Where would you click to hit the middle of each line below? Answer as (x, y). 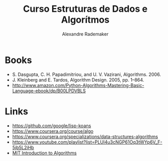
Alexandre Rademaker (85, 34)
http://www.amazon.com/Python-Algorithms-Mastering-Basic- (78, 85)
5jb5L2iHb (23, 147)
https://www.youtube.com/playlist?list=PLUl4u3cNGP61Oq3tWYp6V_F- (87, 142)
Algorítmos (85, 20)
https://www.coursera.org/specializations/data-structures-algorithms (85, 136)
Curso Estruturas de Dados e (85, 9)
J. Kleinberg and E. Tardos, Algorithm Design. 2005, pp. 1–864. (78, 79)
